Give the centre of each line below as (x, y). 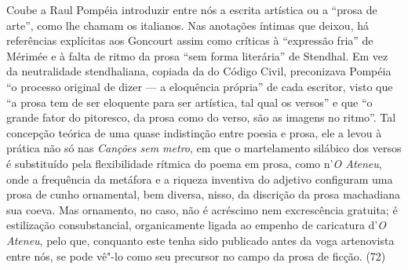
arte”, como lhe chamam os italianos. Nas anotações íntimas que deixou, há (188, 25)
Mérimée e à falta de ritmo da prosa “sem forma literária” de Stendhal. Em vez (197, 55)
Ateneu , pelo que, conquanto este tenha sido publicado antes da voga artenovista (200, 240)
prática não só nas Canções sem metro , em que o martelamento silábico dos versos (204, 148)
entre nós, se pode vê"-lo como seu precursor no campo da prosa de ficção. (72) (196, 255)
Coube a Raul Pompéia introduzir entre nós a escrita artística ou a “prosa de (192, 9)
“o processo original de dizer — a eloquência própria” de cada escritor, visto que (200, 86)
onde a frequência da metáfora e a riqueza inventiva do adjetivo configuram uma (200, 179)
